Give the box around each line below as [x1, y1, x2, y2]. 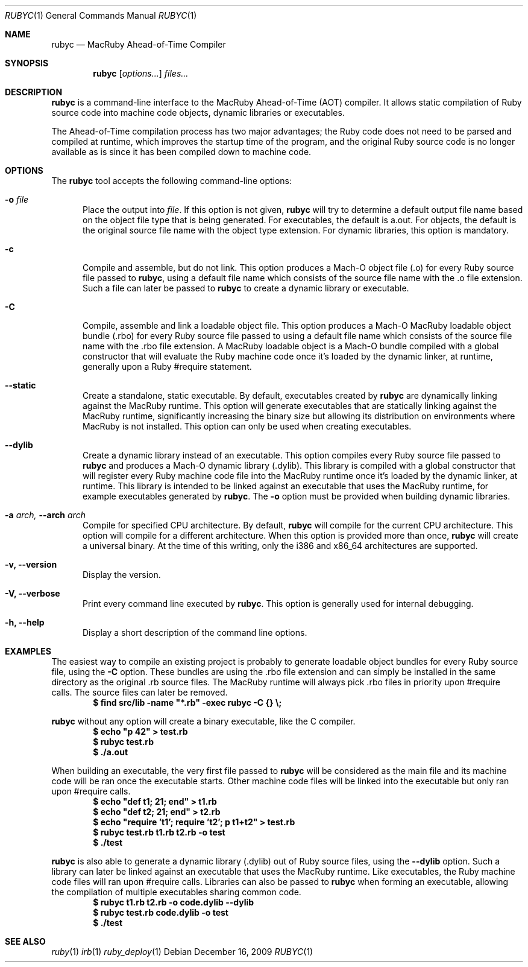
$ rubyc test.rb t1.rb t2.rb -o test [93, 827, 225, 837]
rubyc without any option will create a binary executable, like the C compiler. [51, 716, 356, 726]
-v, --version [5, 559, 57, 569]
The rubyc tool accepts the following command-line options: [51, 176, 292, 186]
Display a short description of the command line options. [83, 627, 307, 638]
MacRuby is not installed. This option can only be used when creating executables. [83, 421, 412, 431]
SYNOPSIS [5, 58, 49, 68]
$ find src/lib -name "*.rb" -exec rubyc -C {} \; [93, 697, 282, 708]
